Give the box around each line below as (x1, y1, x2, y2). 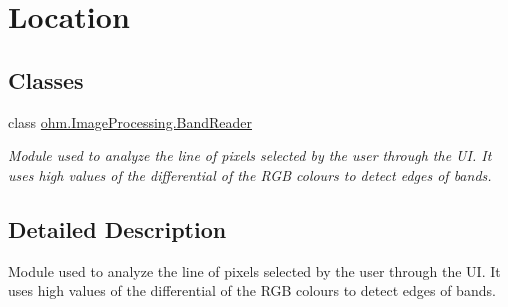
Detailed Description (8, 213, 227, 244)
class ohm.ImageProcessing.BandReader (8, 111, 253, 132)
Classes (8, 64, 84, 95)
